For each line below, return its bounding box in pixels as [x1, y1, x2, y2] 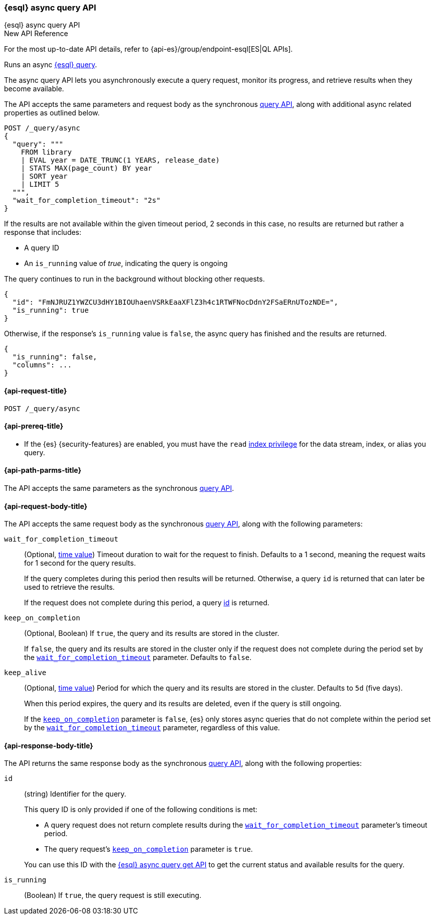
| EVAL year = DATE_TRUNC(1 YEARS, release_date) [21, 156, 220, 165]
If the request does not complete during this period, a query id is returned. [24, 598, 269, 607]
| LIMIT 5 [21, 180, 59, 189]
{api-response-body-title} [4, 741, 93, 750]
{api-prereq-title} [4, 422, 64, 431]
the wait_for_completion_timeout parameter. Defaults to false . [24, 653, 252, 662]
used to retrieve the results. [24, 583, 115, 592]
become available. [4, 84, 64, 93]
